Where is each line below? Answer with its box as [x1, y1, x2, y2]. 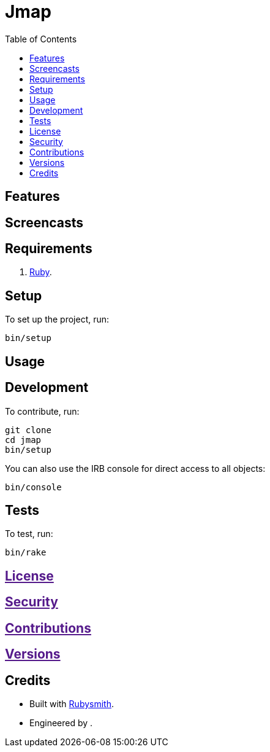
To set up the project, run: [5, 314, 110, 325]
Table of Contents [5, 33, 77, 44]
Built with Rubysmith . [29, 698, 114, 709]
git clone [5, 425, 51, 435]
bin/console [5, 482, 62, 492]
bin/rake [5, 547, 47, 558]
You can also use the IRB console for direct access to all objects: [5, 463, 266, 474]
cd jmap [5, 434, 42, 445]
